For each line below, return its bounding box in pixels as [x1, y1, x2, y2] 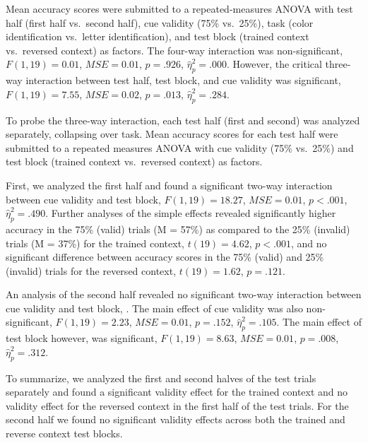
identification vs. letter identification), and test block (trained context [6, 29, 309, 44]
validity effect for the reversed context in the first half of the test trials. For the [6, 398, 349, 413]
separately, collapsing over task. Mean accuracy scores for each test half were [6, 126, 338, 141]
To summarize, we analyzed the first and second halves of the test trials [6, 370, 316, 385]
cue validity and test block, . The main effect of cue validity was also [6, 300, 303, 315]
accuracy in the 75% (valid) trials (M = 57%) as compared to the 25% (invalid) [6, 221, 350, 236]
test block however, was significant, [6, 331, 158, 345]
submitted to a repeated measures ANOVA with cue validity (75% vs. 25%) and [6, 140, 354, 155]
